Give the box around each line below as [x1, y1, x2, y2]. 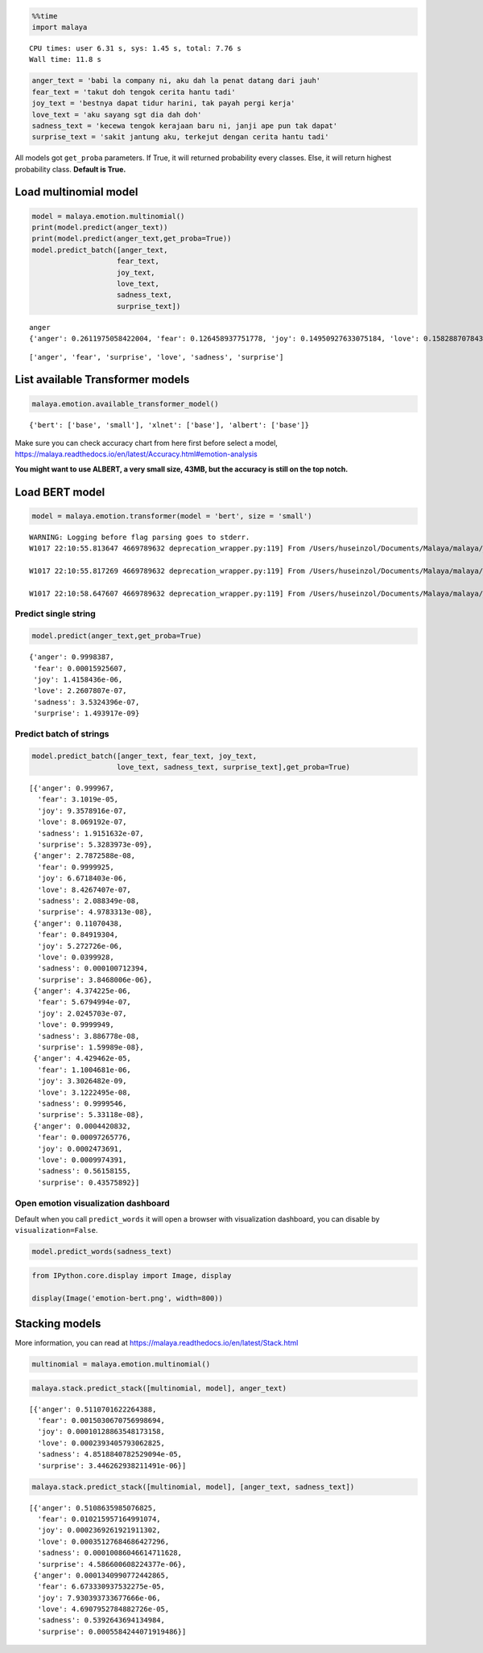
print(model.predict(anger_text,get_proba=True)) [31, 234, 232, 243]
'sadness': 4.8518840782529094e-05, [37, 1449, 183, 1459]
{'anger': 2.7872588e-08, [33, 851, 136, 860]
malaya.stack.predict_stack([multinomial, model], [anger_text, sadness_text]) [31, 1482, 355, 1491]
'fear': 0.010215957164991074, [37, 1514, 161, 1523]
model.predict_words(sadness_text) [31, 1247, 172, 1256]
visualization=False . [14, 1226, 98, 1235]
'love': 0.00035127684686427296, [37, 1537, 170, 1546]
